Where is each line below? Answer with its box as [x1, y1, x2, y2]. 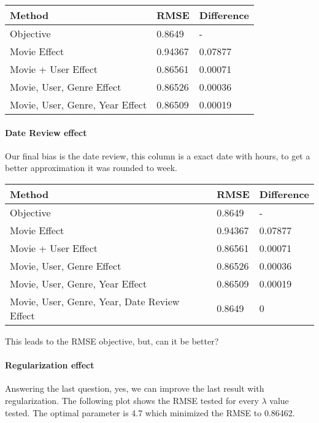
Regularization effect [5, 359, 94, 372]
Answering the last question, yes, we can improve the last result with [5, 382, 264, 395]
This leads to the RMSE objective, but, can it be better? [5, 334, 219, 347]
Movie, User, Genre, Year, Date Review [10, 294, 180, 308]
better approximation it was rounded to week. [5, 161, 177, 174]
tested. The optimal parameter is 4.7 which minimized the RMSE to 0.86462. [5, 406, 295, 419]
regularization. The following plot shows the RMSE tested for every [5, 394, 259, 406]
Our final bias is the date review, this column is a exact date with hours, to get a [5, 149, 310, 162]
